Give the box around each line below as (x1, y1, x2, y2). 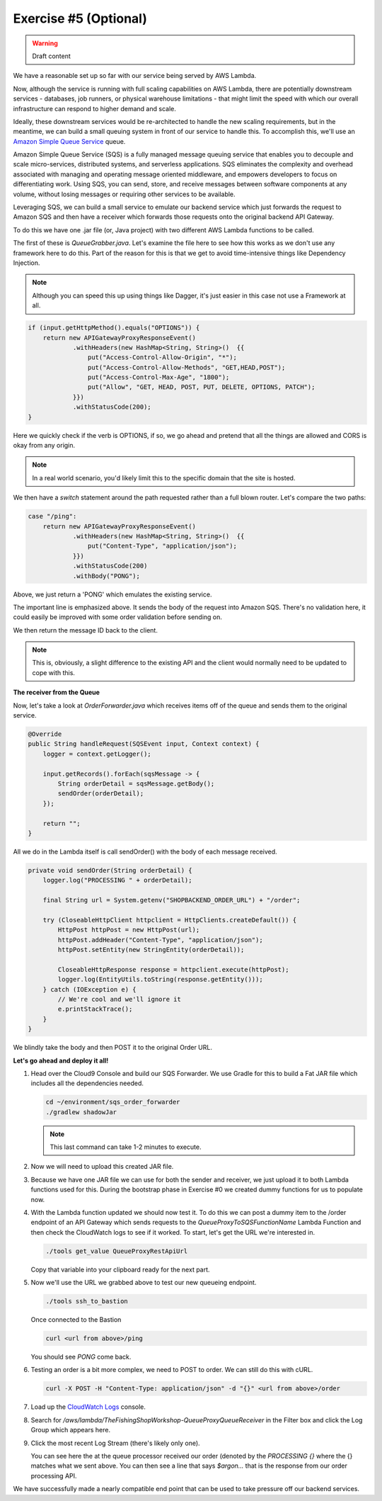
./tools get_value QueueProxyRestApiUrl (45, 1247, 187, 1255)
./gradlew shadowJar (45, 1108, 117, 1116)
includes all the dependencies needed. (30, 1079, 144, 1087)
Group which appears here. (30, 1426, 111, 1434)
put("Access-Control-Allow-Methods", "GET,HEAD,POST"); (87, 363, 286, 371)
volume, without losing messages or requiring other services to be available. (13, 190, 236, 198)
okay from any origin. (13, 441, 76, 450)
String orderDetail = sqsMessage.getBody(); (57, 779, 215, 788)
